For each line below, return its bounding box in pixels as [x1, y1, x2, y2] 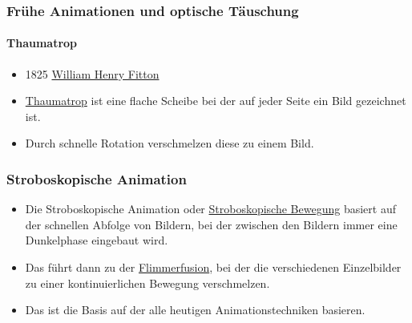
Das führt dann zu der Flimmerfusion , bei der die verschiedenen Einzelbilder [25, 259, 402, 276]
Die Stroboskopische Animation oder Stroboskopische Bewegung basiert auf [25, 200, 396, 217]
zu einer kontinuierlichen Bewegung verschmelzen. [25, 274, 270, 291]
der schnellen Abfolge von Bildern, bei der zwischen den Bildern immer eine [25, 216, 398, 232]
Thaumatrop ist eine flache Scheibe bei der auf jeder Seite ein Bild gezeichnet [25, 92, 406, 109]
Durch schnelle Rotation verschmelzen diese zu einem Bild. [25, 135, 314, 151]
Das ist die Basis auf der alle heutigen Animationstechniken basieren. [25, 301, 366, 318]
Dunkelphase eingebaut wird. [25, 232, 168, 248]
